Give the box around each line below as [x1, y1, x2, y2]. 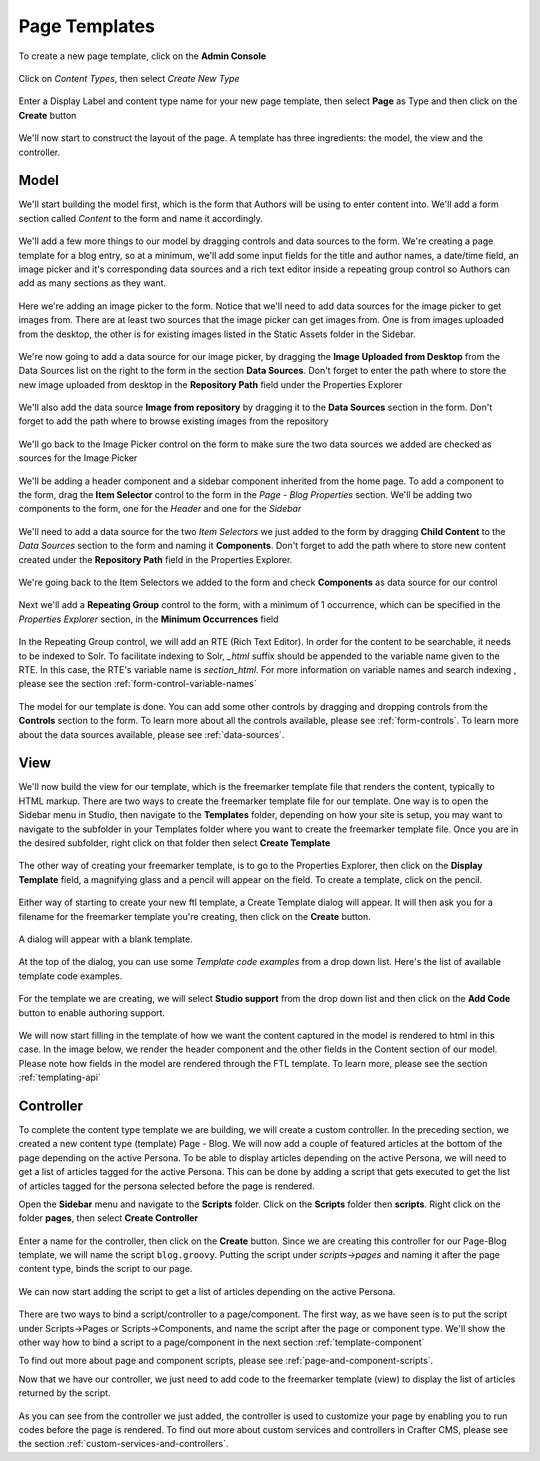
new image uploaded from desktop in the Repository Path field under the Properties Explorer [18, 378, 403, 390]
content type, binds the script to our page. [18, 1263, 193, 1275]
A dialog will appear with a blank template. [18, 933, 194, 945]
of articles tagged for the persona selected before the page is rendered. [18, 1180, 315, 1192]
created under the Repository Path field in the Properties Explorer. [18, 553, 293, 565]
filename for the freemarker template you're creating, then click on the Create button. [18, 910, 372, 922]
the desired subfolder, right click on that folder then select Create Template [18, 836, 331, 849]
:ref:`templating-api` [18, 1071, 102, 1084]
